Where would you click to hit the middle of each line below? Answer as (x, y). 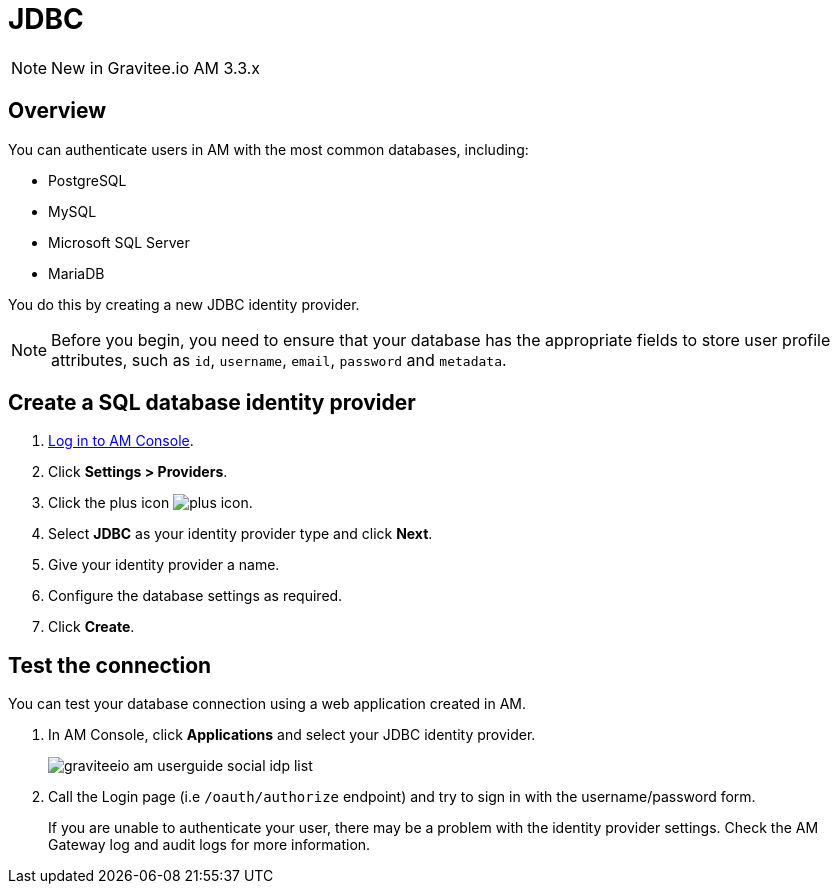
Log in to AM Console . (121, 441)
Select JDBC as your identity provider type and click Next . (240, 534)
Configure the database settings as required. (195, 596)
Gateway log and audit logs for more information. (209, 845)
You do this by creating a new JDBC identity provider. (184, 304)
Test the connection (110, 665)
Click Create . (91, 627)
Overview (57, 111)
